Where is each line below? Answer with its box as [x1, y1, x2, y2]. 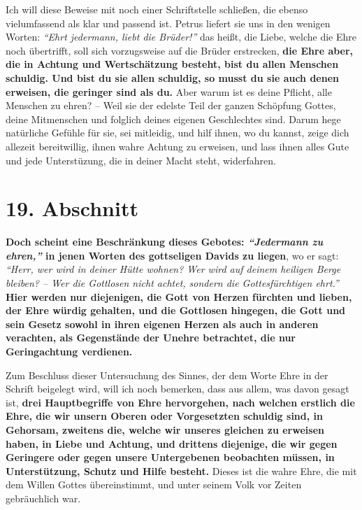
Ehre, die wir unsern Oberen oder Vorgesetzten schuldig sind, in [6, 409, 323, 423]
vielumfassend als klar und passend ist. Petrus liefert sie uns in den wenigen [6, 15, 331, 30]
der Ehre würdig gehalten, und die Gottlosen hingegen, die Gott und [6, 303, 346, 318]
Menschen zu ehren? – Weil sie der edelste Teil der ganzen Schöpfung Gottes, [6, 98, 336, 113]
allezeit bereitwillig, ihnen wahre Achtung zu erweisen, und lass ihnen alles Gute [6, 139, 349, 153]
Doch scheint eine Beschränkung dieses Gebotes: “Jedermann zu [6, 234, 324, 249]
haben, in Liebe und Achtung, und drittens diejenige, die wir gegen [6, 436, 338, 451]
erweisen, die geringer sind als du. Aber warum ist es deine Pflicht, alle [6, 84, 332, 99]
